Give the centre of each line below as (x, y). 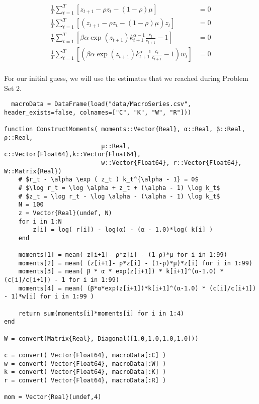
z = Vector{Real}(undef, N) (65, 213)
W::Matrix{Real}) (33, 171)
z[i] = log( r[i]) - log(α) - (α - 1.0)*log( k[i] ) (123, 230)
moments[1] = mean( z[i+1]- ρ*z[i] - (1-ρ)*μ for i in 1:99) (123, 255)
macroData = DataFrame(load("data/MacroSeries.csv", (101, 104)
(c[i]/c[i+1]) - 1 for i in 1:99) (62, 280)
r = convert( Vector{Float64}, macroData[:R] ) (85, 380)
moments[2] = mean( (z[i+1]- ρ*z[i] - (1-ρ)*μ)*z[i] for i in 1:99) (135, 263)
